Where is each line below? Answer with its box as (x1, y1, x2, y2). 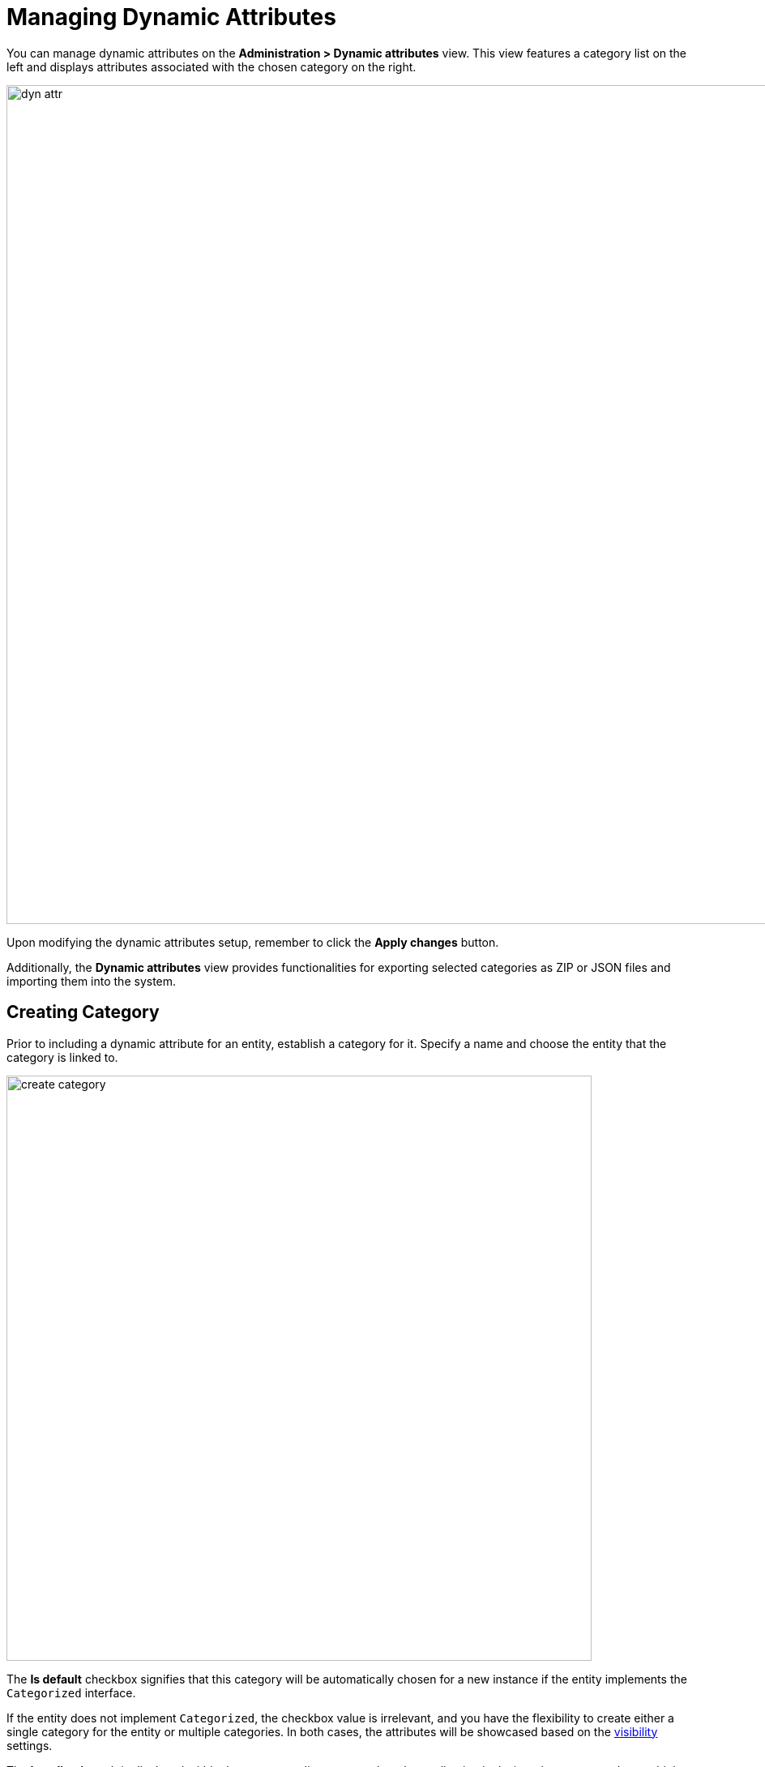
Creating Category (6, 1002, 160, 1023)
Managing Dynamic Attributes (6, 3, 336, 31)
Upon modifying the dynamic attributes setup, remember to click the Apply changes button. (6, 935, 499, 949)
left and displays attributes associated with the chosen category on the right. (6, 59, 417, 74)
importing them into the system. (6, 973, 177, 988)
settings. (6, 1738, 53, 1752)
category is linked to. (6, 1050, 118, 1064)
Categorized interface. (6, 1685, 136, 1700)
